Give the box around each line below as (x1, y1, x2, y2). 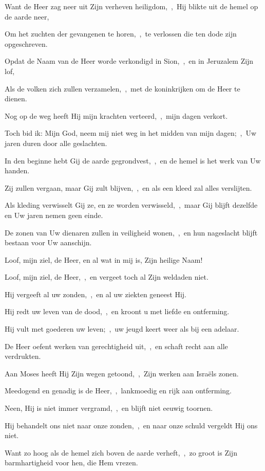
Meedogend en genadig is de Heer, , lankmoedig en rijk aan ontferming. (5, 385, 232, 396)
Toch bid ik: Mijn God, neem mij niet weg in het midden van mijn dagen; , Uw (5, 128, 257, 138)
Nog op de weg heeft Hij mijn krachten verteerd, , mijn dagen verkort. (5, 110, 228, 121)
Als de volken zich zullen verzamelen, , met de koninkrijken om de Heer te (5, 83, 240, 94)
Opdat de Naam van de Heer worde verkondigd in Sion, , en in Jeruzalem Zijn (5, 56, 254, 66)
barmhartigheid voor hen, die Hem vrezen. (5, 457, 138, 468)
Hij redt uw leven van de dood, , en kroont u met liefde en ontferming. (5, 306, 230, 317)
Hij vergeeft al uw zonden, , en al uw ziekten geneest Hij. (5, 288, 186, 299)
